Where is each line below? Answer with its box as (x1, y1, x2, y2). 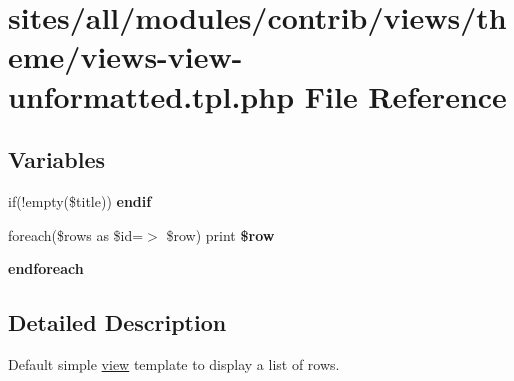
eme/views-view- (8, 36, 243, 77)
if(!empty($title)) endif (8, 190, 152, 211)
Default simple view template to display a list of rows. (8, 353, 340, 374)
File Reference (304, 75, 507, 116)
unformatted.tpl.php (8, 75, 295, 116)
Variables (8, 144, 106, 175)
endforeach (8, 258, 84, 279)
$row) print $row (166, 224, 275, 245)
